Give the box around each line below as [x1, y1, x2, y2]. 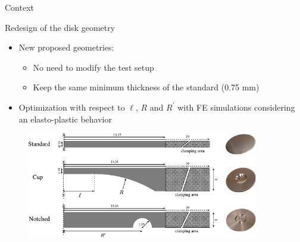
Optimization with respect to [18, 100, 125, 113]
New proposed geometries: [18, 41, 114, 54]
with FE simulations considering [177, 100, 295, 113]
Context [5, 1, 34, 13]
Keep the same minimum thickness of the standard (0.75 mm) [33, 81, 260, 93]
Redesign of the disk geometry [5, 21, 115, 33]
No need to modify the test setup [33, 61, 154, 73]
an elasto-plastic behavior [18, 112, 112, 125]
